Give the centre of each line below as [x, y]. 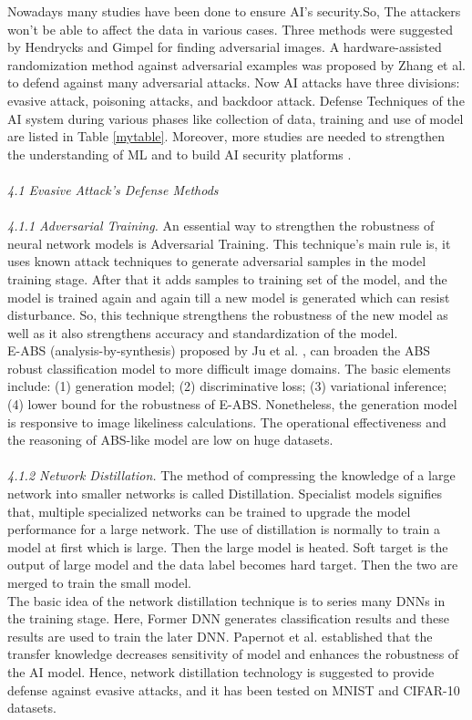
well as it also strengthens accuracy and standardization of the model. [203, 332]
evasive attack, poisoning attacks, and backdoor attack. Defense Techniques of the [236, 100]
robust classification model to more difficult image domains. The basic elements [229, 368]
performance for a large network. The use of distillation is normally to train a [224, 529]
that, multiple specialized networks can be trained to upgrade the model [209, 511]
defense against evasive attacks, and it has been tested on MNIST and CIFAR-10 [234, 689]
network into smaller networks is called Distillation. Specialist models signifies [225, 494]
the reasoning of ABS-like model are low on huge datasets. [170, 440]
